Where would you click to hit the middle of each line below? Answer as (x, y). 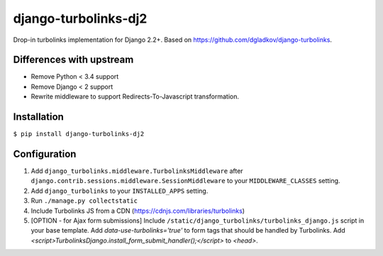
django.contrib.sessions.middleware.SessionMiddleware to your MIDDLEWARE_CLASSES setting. (185, 181)
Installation (38, 117)
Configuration (45, 154)
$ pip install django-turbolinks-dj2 (79, 134)
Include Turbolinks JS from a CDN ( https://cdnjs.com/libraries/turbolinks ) (138, 211)
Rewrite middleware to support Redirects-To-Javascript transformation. (135, 96)
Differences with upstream (73, 60)
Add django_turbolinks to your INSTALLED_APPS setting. (120, 191)
